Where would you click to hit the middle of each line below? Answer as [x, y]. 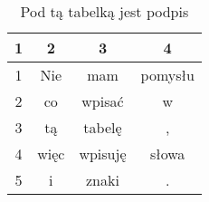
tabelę [103, 127]
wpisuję [103, 154]
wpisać [103, 101]
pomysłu [167, 75]
